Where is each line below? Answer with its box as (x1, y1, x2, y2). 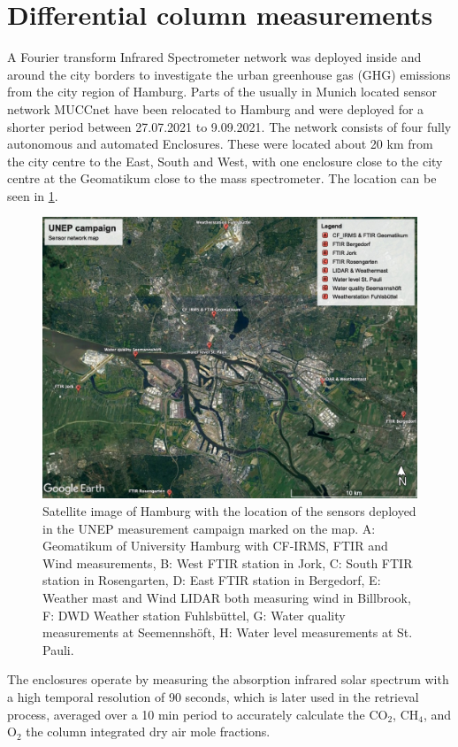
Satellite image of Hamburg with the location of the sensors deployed (42, 502, 416, 520)
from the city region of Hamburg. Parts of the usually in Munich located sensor (7, 82, 438, 101)
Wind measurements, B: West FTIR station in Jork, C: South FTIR (42, 553, 413, 572)
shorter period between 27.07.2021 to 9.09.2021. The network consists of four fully (7, 117, 452, 135)
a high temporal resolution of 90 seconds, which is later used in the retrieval (7, 688, 419, 705)
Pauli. (42, 640, 74, 658)
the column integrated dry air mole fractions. (26, 722, 271, 741)
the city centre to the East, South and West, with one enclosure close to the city (7, 151, 443, 170)
